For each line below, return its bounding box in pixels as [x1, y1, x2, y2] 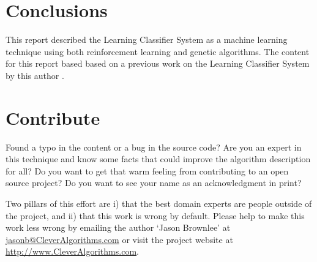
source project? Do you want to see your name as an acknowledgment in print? [6, 176, 302, 189]
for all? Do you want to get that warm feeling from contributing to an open [6, 164, 289, 177]
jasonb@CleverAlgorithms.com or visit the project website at [6, 233, 233, 245]
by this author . [6, 69, 64, 81]
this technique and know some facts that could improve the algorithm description [6, 152, 311, 165]
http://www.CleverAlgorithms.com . [6, 245, 139, 258]
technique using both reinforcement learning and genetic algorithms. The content [6, 45, 310, 58]
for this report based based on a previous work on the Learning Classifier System [6, 57, 310, 70]
